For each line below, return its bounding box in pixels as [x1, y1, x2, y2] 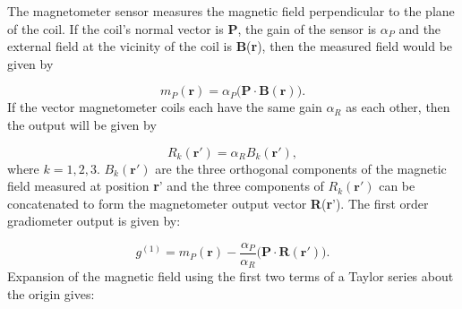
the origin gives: [7, 285, 95, 304]
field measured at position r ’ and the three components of [7, 176, 324, 195]
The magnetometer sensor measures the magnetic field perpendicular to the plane [7, 2, 455, 20]
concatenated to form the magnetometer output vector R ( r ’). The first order [7, 193, 429, 212]
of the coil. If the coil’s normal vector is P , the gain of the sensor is [7, 19, 377, 38]
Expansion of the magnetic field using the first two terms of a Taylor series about [7, 267, 454, 286]
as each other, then [346, 98, 450, 116]
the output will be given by [7, 115, 157, 133]
